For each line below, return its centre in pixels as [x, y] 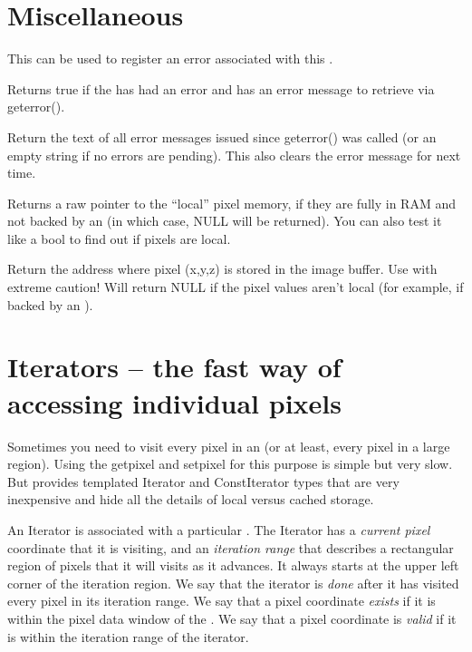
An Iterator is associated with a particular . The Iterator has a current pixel [219, 529]
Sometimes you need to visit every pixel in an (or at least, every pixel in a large [229, 446]
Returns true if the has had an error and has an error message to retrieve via [221, 88]
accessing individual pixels [174, 402]
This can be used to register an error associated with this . [170, 58]
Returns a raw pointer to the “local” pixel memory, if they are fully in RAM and [231, 203]
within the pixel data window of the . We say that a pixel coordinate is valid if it [232, 618]
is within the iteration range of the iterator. [128, 636]
